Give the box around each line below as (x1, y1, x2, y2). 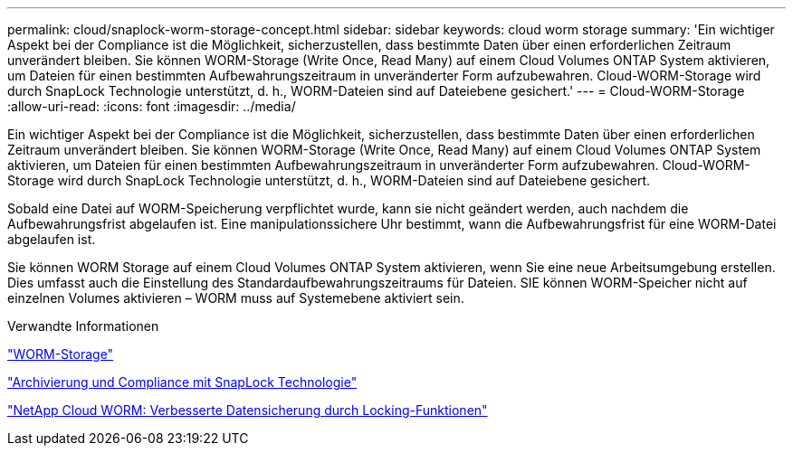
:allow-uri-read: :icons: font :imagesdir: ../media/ (7, 99, 296, 114)
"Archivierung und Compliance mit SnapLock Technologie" (7, 374, 358, 390)
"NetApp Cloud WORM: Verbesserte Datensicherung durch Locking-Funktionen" (7, 402, 488, 418)
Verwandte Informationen (7, 318, 159, 334)
